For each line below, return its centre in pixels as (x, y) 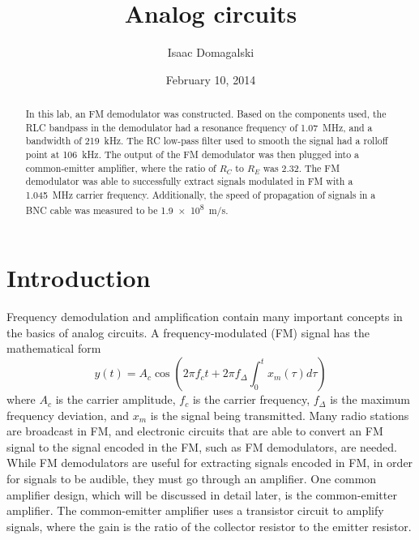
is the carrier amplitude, (115, 399)
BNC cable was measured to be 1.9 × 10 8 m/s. (127, 208)
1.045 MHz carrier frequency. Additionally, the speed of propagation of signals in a (201, 195)
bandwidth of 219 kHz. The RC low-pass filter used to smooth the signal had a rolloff (207, 141)
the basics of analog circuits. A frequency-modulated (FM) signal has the (188, 332)
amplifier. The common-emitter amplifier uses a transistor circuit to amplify (195, 510)
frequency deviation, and (68, 415)
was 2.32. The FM (301, 167)
